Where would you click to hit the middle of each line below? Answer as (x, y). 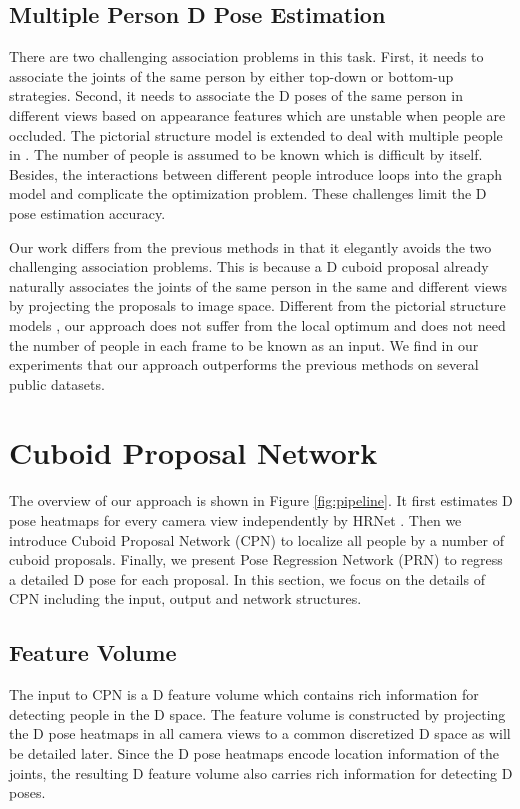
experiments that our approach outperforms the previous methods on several (244, 364)
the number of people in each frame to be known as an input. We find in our (244, 344)
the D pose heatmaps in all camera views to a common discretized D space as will (260, 733)
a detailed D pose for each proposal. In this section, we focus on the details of (247, 578)
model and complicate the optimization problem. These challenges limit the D (248, 193)
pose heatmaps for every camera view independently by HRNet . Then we (235, 520)
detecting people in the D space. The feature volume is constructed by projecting (257, 713)
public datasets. (57, 383)
